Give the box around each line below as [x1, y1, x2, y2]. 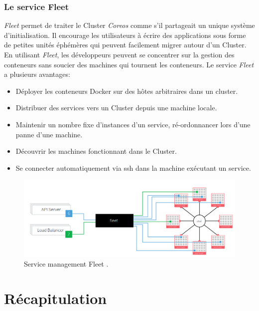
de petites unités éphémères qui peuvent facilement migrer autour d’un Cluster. [4, 39, 247, 50]
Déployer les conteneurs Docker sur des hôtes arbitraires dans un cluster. [15, 85, 238, 96]
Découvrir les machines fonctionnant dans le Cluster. [15, 146, 177, 156]
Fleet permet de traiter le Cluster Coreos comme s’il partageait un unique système [4, 20, 255, 30]
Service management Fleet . [24, 259, 109, 269]
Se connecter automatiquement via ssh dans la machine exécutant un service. [15, 162, 251, 173]
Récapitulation [4, 288, 107, 309]
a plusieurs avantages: [4, 69, 70, 79]
